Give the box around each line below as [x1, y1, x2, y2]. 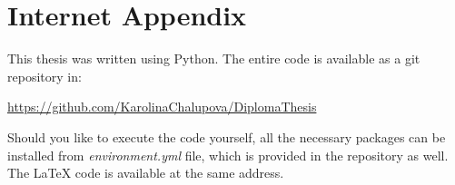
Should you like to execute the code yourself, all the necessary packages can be [7, 127, 446, 146]
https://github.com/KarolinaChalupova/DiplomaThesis [7, 97, 317, 116]
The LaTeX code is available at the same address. [7, 163, 284, 182]
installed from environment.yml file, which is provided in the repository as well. [7, 145, 449, 164]
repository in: [7, 66, 82, 85]
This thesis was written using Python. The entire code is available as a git [7, 49, 420, 68]
